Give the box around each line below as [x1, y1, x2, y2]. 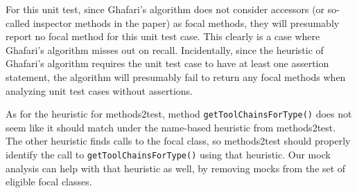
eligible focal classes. [6, 174, 92, 189]
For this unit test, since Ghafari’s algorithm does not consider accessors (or [6, 2, 325, 16]
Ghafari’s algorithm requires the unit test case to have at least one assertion [6, 56, 329, 71]
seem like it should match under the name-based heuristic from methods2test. [6, 120, 336, 134]
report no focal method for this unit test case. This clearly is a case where [6, 29, 320, 44]
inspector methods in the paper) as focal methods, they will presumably [33, 15, 340, 30]
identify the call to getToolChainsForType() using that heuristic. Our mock [6, 147, 331, 161]
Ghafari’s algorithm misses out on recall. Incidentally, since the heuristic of [6, 42, 324, 57]
